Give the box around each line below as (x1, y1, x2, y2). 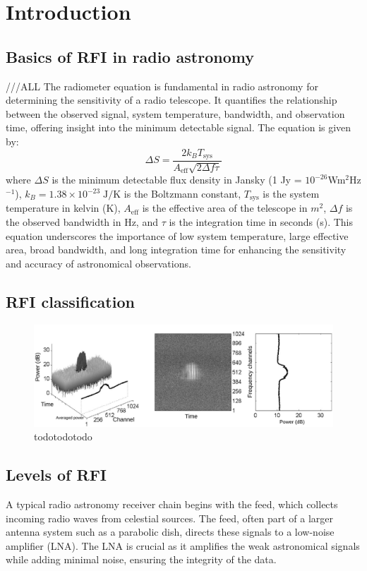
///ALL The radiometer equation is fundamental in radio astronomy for (6, 78, 318, 93)
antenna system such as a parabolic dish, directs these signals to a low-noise (6, 524, 335, 539)
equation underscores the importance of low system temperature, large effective (6, 228, 349, 243)
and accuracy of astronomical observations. (6, 256, 191, 270)
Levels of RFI (6, 464, 107, 486)
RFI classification (6, 290, 135, 312)
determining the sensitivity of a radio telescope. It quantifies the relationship (6, 92, 337, 107)
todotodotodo (34, 429, 92, 444)
